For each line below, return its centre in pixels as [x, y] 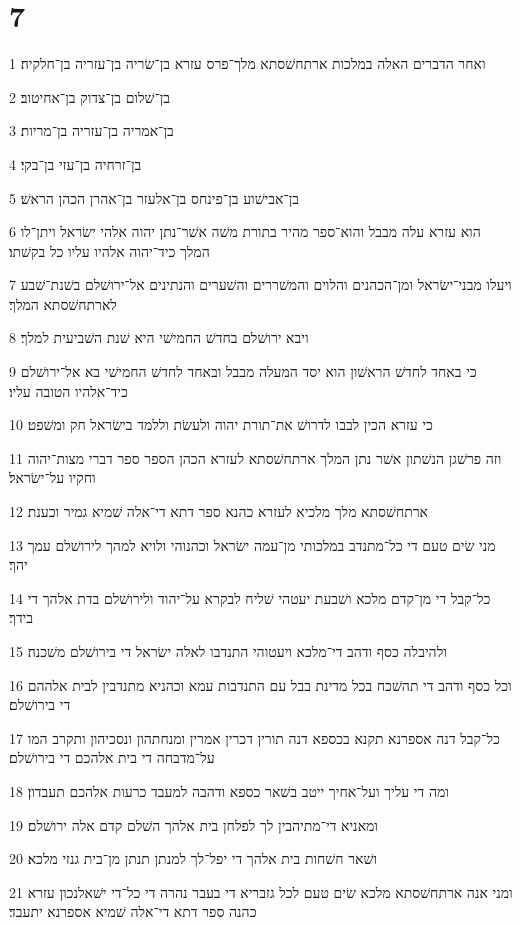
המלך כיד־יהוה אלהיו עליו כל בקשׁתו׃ [109, 250]
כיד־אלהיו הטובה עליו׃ [68, 390]
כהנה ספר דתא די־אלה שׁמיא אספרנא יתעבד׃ [133, 911]
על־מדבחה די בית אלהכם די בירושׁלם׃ [112, 757]
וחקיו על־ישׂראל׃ [52, 477]
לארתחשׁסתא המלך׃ [63, 303]
